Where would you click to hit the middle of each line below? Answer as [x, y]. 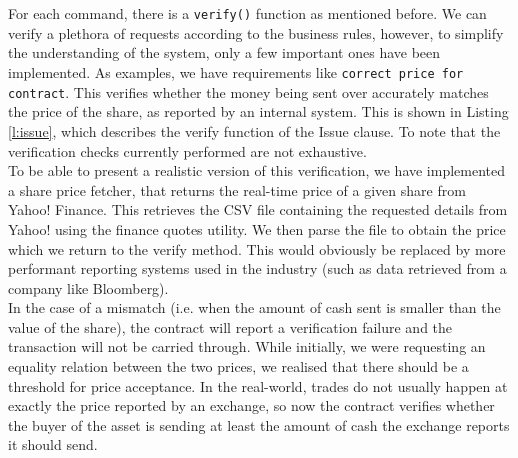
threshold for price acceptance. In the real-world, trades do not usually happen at [258, 385]
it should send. [53, 444]
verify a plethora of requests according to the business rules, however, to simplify [256, 32]
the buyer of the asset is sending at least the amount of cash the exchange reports [259, 424]
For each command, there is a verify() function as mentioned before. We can [247, 13]
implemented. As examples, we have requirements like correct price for [236, 72]
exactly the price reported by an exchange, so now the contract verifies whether [251, 405]
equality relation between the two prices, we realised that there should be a [238, 366]
